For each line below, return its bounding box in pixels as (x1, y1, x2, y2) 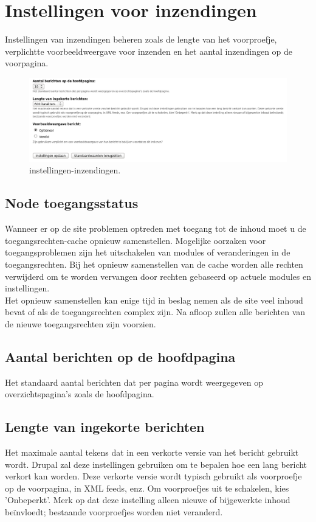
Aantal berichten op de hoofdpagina (5, 347, 236, 366)
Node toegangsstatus (5, 193, 139, 212)
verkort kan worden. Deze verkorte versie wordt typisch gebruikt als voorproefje (5, 470, 302, 482)
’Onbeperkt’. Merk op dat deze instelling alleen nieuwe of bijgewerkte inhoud (5, 493, 290, 506)
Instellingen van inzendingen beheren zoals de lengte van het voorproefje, (5, 33, 277, 46)
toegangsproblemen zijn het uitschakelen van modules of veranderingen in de (5, 246, 290, 259)
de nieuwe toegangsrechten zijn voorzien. (5, 317, 156, 330)
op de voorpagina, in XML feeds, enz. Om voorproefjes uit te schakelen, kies (5, 481, 289, 494)
